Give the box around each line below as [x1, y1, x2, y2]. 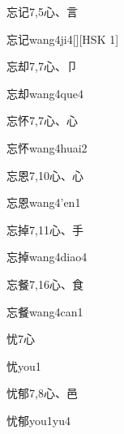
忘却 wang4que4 [6, 84, 83, 101]
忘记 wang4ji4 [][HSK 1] [6, 30, 119, 47]
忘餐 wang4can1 [6, 303, 83, 320]
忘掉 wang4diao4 [6, 248, 88, 265]
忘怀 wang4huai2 [6, 139, 88, 156]
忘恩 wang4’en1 [6, 194, 81, 211]
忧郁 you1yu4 [6, 411, 71, 428]
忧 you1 [6, 357, 41, 374]
